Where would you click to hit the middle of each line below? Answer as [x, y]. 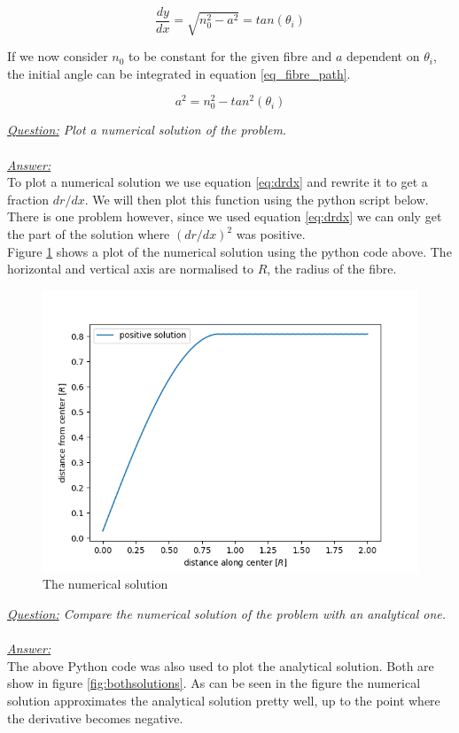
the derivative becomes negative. [95, 718]
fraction [28, 199]
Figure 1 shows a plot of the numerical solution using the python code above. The [229, 251]
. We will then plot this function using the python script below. [257, 199]
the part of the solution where [89, 234]
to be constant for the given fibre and [230, 56]
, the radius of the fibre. [332, 269]
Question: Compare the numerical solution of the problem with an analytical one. [227, 613]
